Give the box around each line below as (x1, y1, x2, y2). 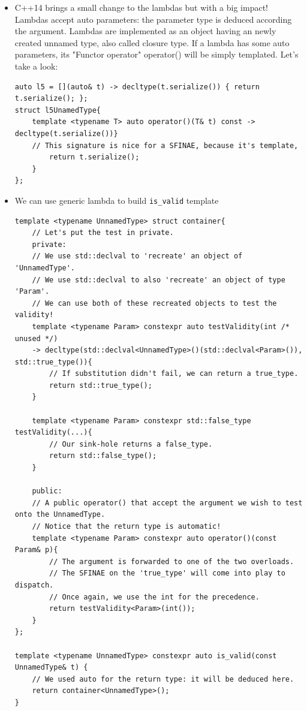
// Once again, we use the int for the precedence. (49, 592, 260, 601)
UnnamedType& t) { (14, 663, 88, 672)
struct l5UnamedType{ (14, 106, 101, 115)
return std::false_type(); (49, 451, 157, 460)
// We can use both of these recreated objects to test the (32, 299, 277, 308)
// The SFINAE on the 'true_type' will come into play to (49, 569, 285, 578)
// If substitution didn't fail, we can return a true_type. (49, 369, 299, 378)
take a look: (14, 59, 58, 72)
